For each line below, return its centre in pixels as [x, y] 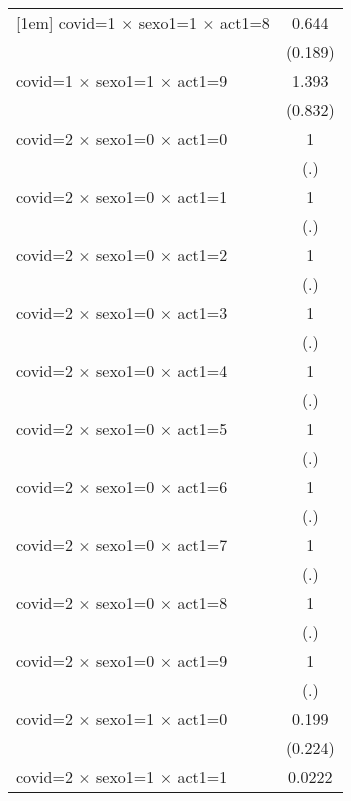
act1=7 [202, 544]
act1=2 [202, 254]
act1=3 [202, 312]
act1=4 [202, 370]
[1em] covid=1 [66, 22]
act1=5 [202, 428]
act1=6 [202, 486]
